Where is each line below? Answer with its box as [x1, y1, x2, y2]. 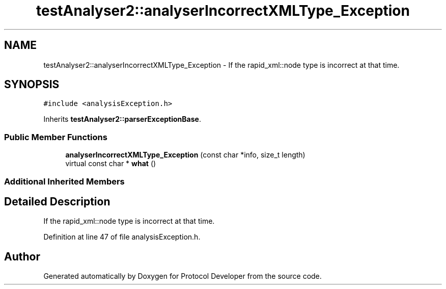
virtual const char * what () [65, 159, 156, 168]
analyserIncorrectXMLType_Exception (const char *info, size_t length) [65, 150, 305, 160]
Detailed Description [4, 195, 110, 208]
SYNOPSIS [4, 78, 60, 91]
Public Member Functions [4, 132, 107, 142]
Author [4, 250, 40, 263]
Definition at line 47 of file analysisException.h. [43, 232, 201, 242]
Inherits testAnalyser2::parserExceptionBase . [43, 115, 201, 124]
